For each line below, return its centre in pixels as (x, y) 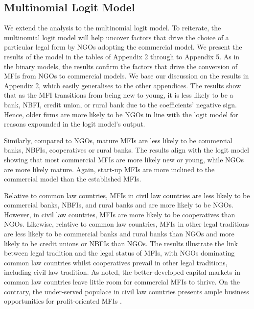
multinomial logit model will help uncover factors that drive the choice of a (116, 37)
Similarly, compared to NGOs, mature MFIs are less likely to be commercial (118, 140)
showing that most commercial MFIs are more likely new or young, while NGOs (124, 159)
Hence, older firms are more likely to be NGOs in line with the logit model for (121, 114)
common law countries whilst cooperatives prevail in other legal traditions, (116, 262)
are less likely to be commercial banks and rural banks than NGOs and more (119, 234)
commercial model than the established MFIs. (73, 179)
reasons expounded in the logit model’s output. (75, 124)
